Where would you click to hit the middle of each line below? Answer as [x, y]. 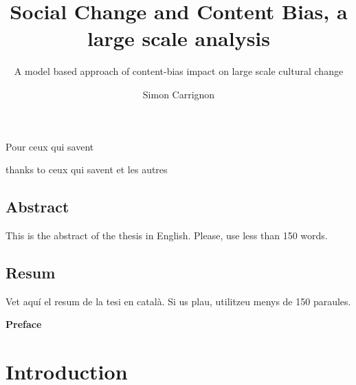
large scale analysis [178, 38]
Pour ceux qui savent [50, 146]
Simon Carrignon [179, 94]
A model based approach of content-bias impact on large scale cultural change [179, 71]
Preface [24, 324]
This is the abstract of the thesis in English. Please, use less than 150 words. [167, 235]
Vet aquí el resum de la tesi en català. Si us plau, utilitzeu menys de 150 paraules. [178, 301]
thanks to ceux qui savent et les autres [87, 169]
